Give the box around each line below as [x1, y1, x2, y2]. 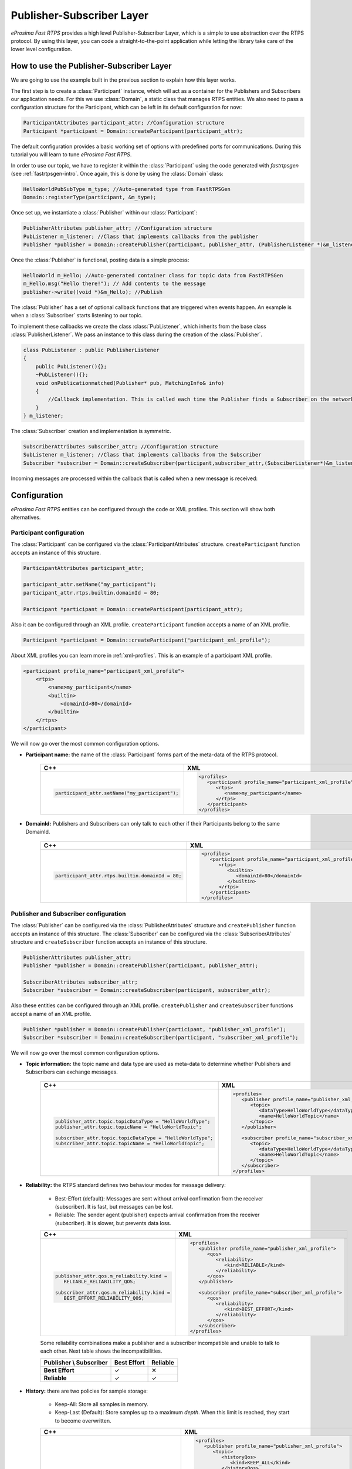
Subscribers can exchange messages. [25, 1068, 119, 1075]
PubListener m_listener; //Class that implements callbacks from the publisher [23, 233, 259, 240]
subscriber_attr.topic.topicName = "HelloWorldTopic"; [55, 1141, 205, 1147]
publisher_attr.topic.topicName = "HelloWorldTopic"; [55, 1124, 202, 1131]
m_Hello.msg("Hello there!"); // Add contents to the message [23, 280, 206, 287]
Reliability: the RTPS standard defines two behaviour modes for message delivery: [25, 1182, 226, 1189]
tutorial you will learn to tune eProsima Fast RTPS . [11, 151, 132, 158]
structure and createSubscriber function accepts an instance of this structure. [11, 938, 208, 945]
